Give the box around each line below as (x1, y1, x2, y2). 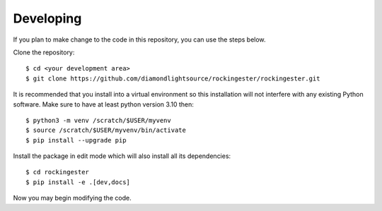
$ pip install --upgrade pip (25, 136, 127, 144)
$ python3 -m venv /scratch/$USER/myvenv (25, 116, 171, 124)
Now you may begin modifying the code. (13, 194, 132, 203)
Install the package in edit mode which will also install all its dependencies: (13, 152, 231, 160)
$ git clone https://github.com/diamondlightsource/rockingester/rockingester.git (25, 74, 320, 83)
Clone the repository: (13, 48, 75, 56)
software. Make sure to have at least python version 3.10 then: (13, 100, 194, 109)
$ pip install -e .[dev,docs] (25, 178, 131, 186)
